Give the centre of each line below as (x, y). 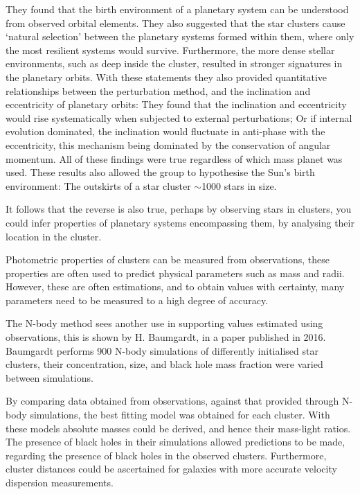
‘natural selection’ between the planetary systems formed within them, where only (180, 36)
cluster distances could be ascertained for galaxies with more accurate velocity (171, 469)
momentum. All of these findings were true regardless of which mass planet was (174, 158)
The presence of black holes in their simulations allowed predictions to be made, (175, 442)
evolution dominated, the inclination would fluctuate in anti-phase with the (165, 131)
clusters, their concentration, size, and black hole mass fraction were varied (164, 364)
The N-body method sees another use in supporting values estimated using (164, 323)
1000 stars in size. (239, 185)
